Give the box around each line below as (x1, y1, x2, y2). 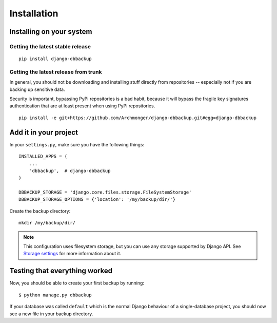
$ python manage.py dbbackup (18, 292, 92, 298)
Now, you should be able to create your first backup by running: (9, 280, 145, 286)
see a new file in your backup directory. (9, 311, 93, 317)
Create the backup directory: (9, 208, 71, 214)
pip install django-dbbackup (18, 56, 92, 62)
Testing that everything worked (9, 267, 113, 275)
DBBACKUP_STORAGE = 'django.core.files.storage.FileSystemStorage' (18, 189, 192, 195)
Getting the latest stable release (9, 43, 91, 50)
